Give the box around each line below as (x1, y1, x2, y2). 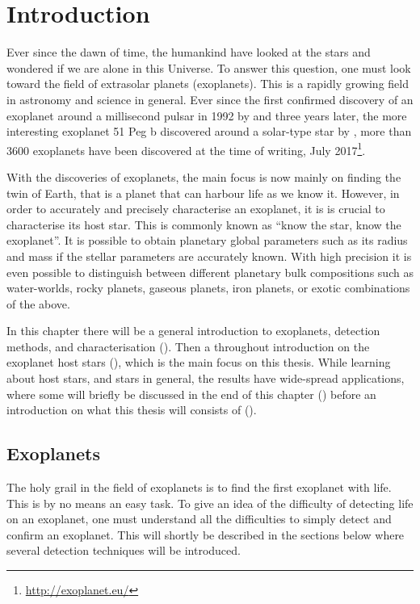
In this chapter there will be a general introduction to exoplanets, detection (6, 322, 380, 339)
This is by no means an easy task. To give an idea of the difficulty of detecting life (6, 494, 414, 511)
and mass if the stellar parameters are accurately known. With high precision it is (6, 247, 412, 264)
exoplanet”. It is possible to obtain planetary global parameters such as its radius (6, 232, 408, 249)
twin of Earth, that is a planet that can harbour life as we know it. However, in (6, 184, 400, 201)
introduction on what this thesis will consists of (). (6, 401, 257, 418)
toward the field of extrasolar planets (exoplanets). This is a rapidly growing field (6, 75, 409, 92)
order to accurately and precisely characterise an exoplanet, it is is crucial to (6, 200, 385, 217)
